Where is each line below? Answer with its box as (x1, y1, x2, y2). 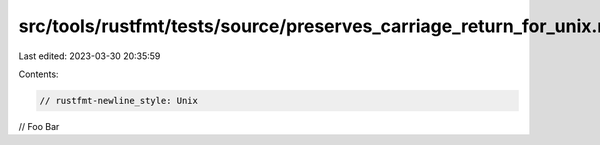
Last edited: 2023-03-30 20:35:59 (18, 50, 161, 62)
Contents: (18, 68, 59, 80)
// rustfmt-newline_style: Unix (39, 95, 199, 106)
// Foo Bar (18, 120, 60, 132)
